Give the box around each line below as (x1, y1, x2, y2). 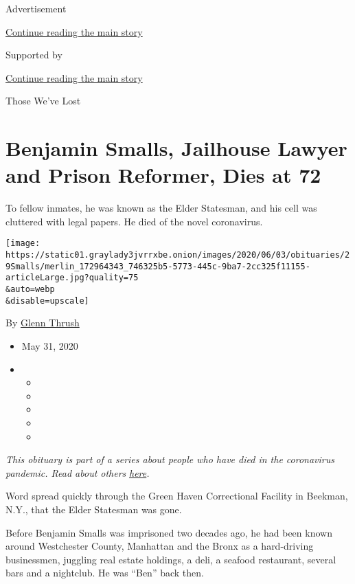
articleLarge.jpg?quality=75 (5, 273, 139, 283)
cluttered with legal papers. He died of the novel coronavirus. (5, 214, 263, 228)
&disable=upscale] (5, 295, 89, 306)
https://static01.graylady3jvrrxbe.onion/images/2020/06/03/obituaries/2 (5, 250, 350, 260)
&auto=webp (5, 284, 55, 295)
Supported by (5, 47, 62, 62)
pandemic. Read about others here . (5, 465, 150, 480)
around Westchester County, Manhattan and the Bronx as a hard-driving (5, 539, 314, 553)
